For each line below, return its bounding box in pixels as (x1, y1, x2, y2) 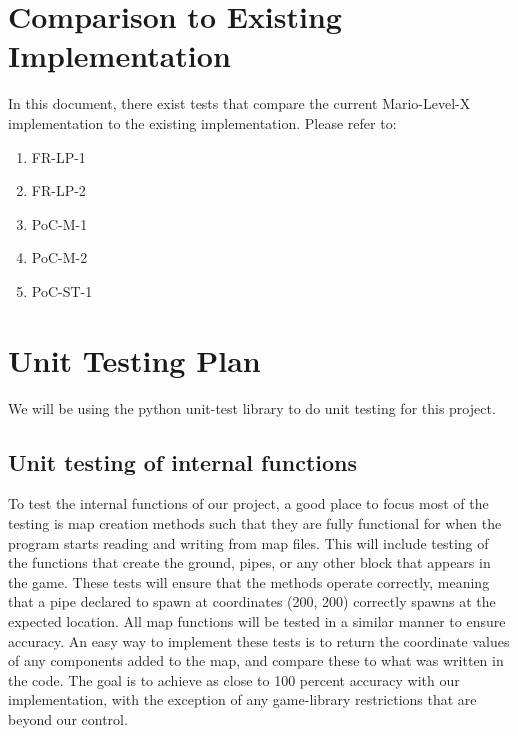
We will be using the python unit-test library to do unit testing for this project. (8, 397, 496, 418)
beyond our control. (8, 708, 128, 729)
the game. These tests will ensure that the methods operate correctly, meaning (8, 571, 490, 592)
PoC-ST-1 (31, 280, 93, 301)
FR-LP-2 (31, 180, 86, 201)
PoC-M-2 (31, 247, 88, 268)
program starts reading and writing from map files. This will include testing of (8, 532, 489, 553)
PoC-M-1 (31, 213, 88, 234)
